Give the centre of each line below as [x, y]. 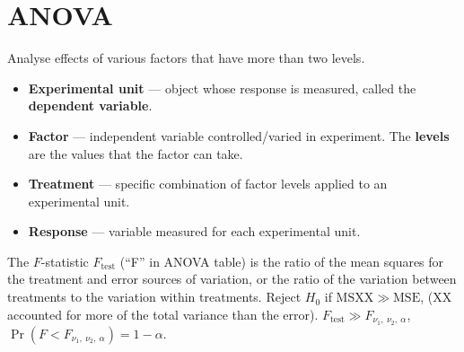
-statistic [65, 261]
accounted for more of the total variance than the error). [163, 314]
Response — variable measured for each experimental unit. [194, 231]
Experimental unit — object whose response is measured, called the [222, 88]
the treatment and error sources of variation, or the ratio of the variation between [232, 279]
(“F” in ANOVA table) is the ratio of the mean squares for [282, 261]
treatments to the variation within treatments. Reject [154, 297]
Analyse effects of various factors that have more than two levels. [186, 58]
